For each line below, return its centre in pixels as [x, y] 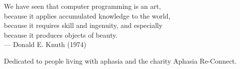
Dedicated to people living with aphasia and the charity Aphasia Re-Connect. [120, 60]
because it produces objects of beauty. [61, 34]
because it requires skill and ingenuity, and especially [83, 25]
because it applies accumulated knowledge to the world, [87, 15]
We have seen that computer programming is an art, [83, 6]
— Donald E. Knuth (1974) [45, 44]
